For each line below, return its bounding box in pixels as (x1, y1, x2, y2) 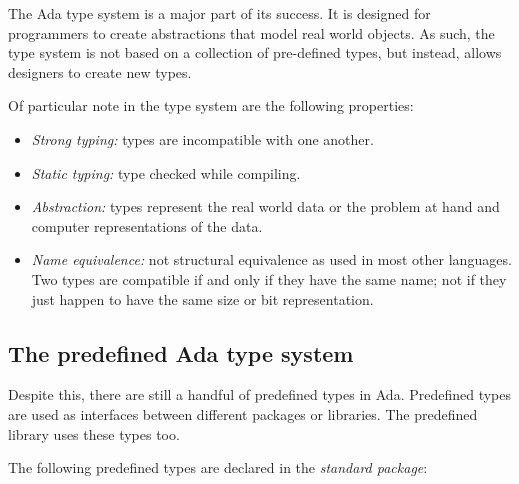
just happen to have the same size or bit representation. (31, 288, 374, 309)
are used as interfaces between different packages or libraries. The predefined (8, 403, 478, 424)
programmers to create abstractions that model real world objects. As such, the (8, 22, 495, 43)
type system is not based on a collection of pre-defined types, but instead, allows (8, 42, 502, 63)
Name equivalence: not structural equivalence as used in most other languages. (31, 249, 512, 270)
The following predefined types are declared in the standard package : (8, 457, 428, 478)
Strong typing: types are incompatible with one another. (31, 128, 374, 149)
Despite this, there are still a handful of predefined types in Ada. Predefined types (8, 384, 512, 405)
